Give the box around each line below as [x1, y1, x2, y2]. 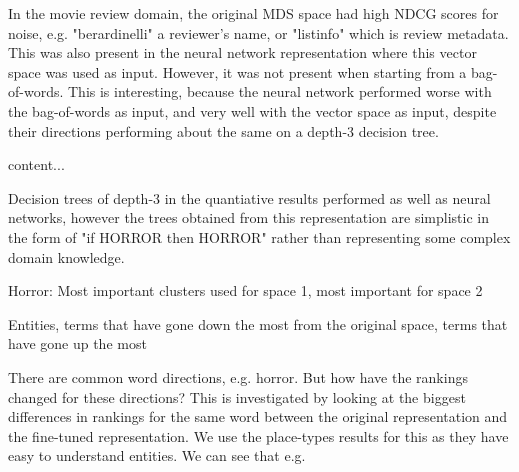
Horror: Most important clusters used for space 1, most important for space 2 [8, 280, 483, 301]
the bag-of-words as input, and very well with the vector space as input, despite [8, 100, 497, 121]
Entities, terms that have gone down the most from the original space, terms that [8, 313, 508, 334]
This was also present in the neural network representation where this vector [8, 42, 477, 63]
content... [8, 154, 65, 175]
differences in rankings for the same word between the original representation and [8, 406, 508, 427]
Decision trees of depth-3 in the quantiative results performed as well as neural [8, 187, 491, 208]
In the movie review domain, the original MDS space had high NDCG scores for [8, 3, 499, 23]
